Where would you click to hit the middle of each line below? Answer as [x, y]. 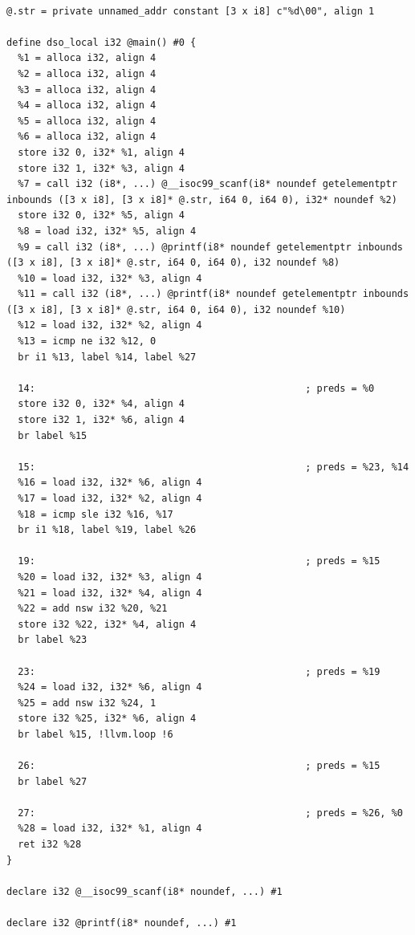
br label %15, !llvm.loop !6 [96, 734]
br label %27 [53, 781]
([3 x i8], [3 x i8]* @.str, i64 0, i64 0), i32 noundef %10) [176, 309]
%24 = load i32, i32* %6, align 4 [110, 687]
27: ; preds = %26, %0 [210, 813]
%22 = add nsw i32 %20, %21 [93, 609]
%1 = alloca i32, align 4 [87, 58]
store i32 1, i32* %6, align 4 [101, 420]
